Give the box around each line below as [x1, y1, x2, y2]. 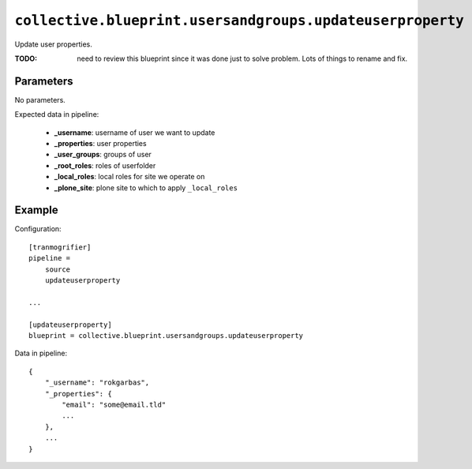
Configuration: [14, 224, 62, 234]
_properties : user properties [54, 139, 147, 148]
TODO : [14, 54, 38, 63]
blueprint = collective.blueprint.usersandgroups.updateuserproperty [28, 332, 304, 340]
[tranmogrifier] [28, 242, 92, 252]
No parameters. [14, 95, 66, 104]
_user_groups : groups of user [54, 150, 152, 159]
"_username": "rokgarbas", [44, 378, 150, 387]
